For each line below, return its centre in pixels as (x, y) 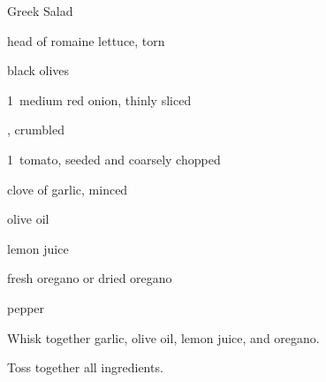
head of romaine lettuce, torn (86, 40)
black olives (38, 70)
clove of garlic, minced (68, 189)
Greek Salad (40, 11)
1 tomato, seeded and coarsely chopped (114, 159)
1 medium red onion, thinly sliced (99, 99)
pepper (26, 307)
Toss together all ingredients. (85, 367)
